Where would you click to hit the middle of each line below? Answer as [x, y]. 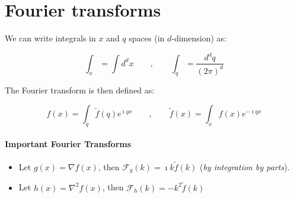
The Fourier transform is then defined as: [80, 90]
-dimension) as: [199, 38]
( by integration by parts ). [245, 166]
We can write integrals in [50, 38]
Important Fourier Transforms [68, 144]
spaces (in [147, 38]
